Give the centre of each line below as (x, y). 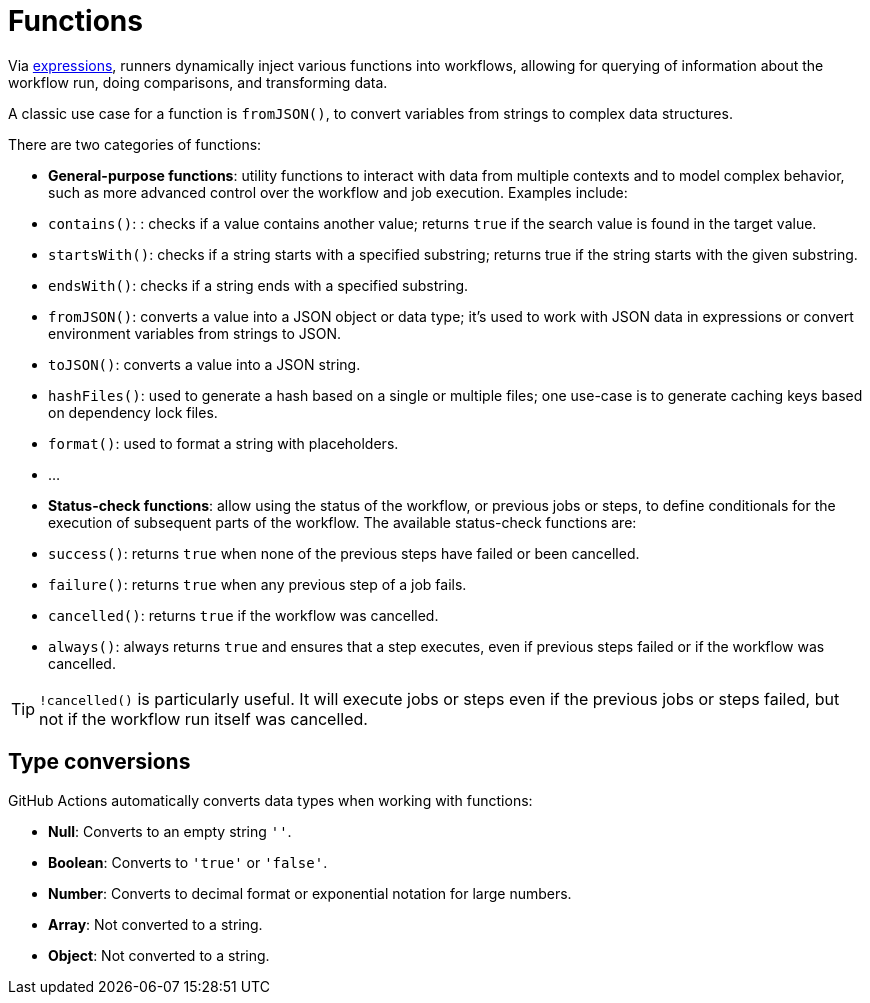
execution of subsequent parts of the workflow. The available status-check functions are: (342, 522)
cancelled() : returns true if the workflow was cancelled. (243, 615)
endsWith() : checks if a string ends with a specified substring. (258, 285)
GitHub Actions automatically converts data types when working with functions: (270, 800)
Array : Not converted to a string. (155, 924)
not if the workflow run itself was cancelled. (203, 718)
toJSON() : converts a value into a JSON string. (204, 364)
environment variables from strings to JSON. (194, 333)
